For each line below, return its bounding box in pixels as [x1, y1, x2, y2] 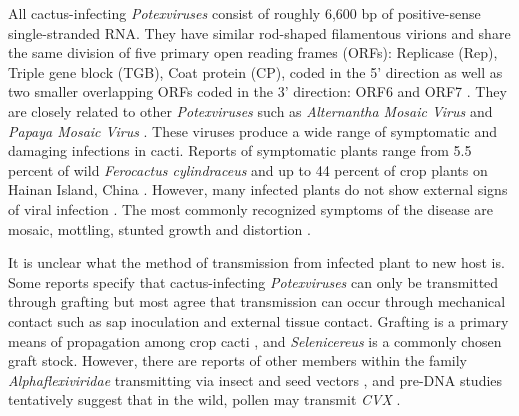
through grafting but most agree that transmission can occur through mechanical [8, 291, 506, 312]
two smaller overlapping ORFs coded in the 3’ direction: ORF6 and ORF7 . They [8, 81, 507, 102]
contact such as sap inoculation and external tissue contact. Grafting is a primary [8, 310, 509, 331]
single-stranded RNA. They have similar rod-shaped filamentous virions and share [8, 22, 511, 43]
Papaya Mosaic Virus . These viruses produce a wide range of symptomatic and [8, 120, 498, 141]
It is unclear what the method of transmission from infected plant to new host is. [8, 252, 505, 273]
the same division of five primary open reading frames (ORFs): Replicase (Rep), [8, 42, 498, 63]
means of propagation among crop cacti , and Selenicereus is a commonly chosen [8, 330, 502, 351]
